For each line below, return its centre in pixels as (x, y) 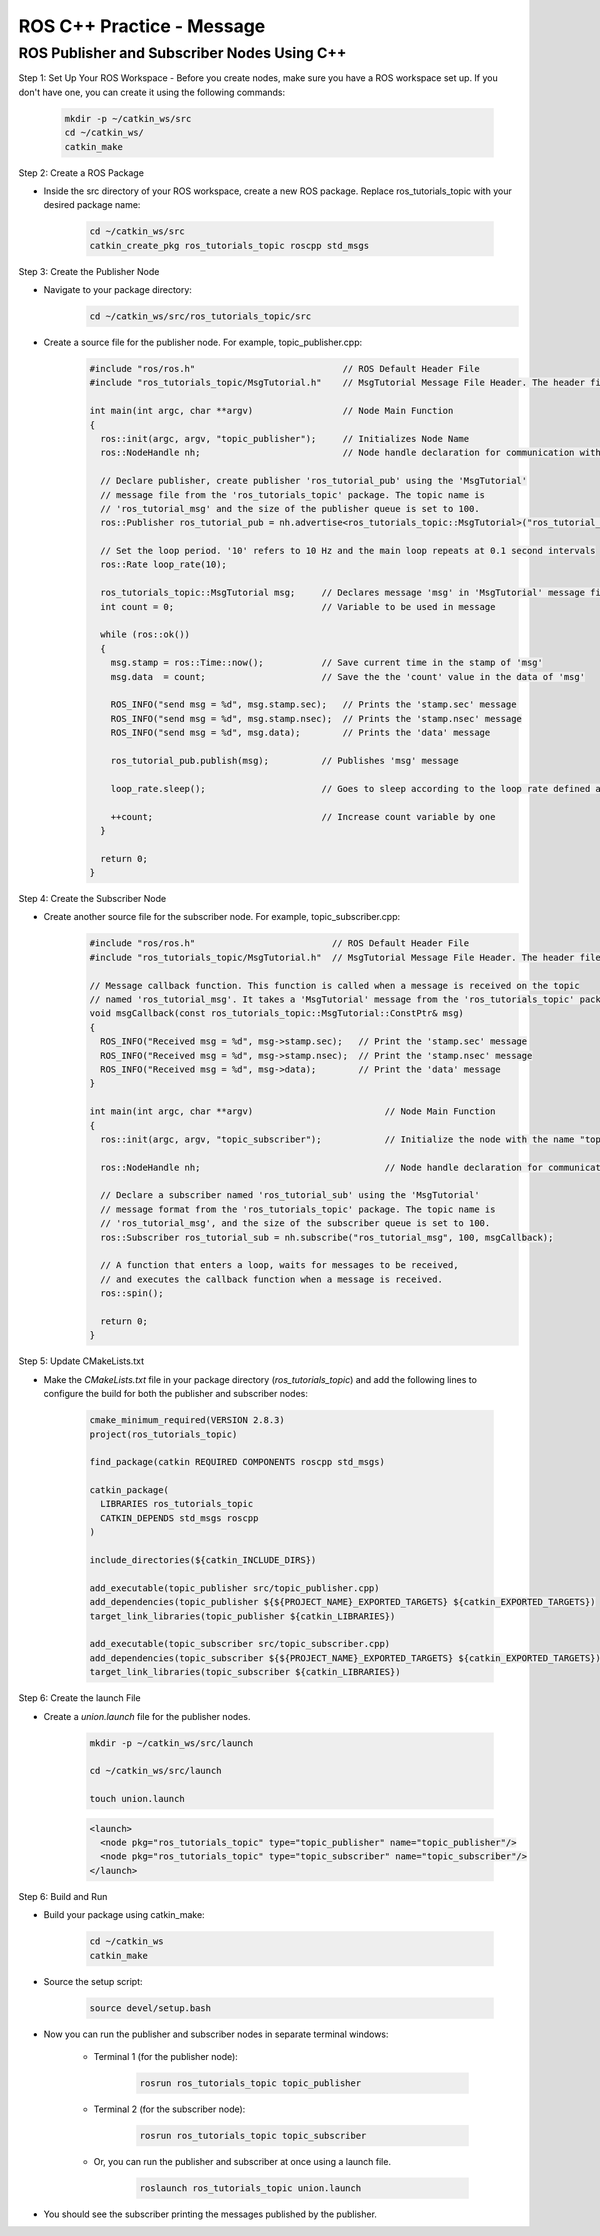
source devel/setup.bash (150, 2008)
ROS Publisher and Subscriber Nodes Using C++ (182, 53)
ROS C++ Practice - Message (142, 26)
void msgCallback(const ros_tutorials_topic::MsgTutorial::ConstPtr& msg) (277, 1013)
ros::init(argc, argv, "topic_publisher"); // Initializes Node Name (285, 438)
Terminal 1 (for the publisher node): (166, 2056)
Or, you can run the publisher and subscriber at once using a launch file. (242, 2161)
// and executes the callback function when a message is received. (272, 1279)
